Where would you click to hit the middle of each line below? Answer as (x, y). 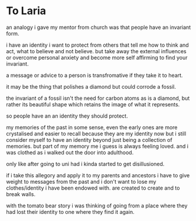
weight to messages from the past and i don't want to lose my (81, 181)
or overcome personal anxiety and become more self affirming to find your (97, 57)
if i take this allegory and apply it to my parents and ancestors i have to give (98, 175)
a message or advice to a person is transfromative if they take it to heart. (94, 75)
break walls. (21, 194)
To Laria (26, 11)
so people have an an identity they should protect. (67, 116)
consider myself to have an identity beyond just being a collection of (89, 139)
